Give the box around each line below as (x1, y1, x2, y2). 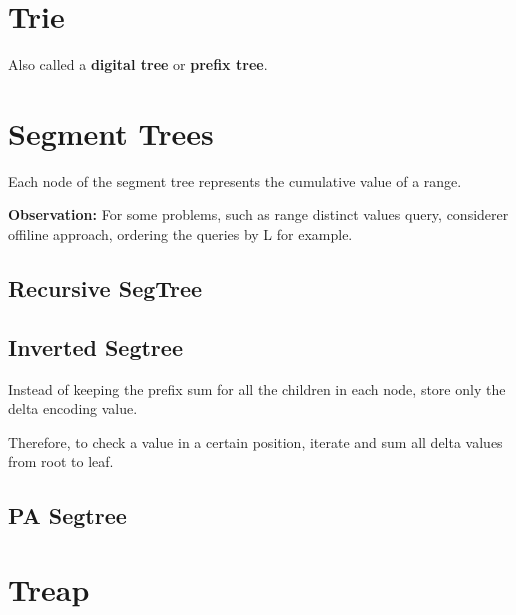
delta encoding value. (8, 398, 138, 419)
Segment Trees (8, 112, 214, 153)
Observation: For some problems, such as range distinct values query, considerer (8, 204, 509, 225)
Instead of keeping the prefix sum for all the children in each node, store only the (8, 378, 506, 399)
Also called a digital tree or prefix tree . (8, 54, 268, 75)
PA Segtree (8, 500, 127, 531)
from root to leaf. (8, 451, 114, 472)
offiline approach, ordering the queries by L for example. (8, 224, 353, 245)
